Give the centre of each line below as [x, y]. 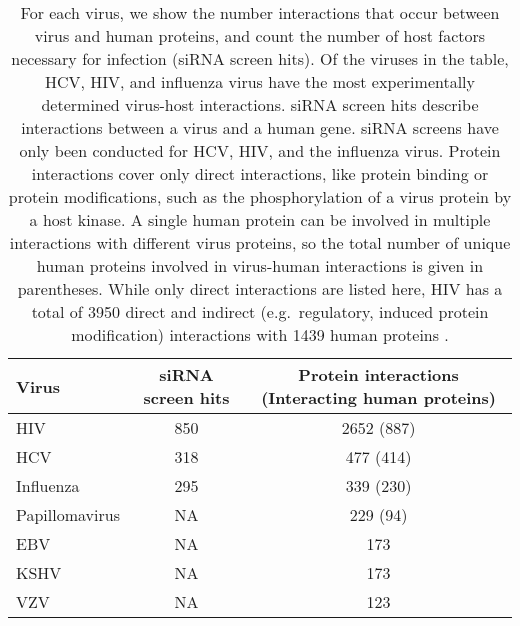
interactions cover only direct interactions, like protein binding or [260, 173]
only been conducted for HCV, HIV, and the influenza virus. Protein [260, 150]
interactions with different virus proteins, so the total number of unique [260, 242]
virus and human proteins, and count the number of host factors [260, 35]
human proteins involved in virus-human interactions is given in [260, 265]
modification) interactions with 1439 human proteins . [260, 334]
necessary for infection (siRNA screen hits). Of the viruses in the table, [260, 58]
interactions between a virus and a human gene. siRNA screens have [260, 127]
